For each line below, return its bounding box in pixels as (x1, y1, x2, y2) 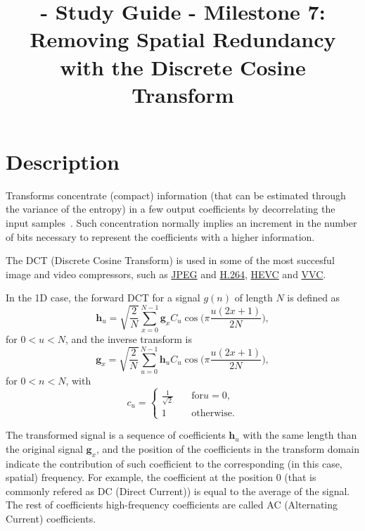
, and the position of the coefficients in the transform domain (96, 441, 359, 456)
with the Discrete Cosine (60, 52, 306, 81)
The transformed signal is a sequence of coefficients (6, 427, 226, 442)
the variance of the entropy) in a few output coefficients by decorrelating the (6, 201, 335, 216)
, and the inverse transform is (65, 332, 193, 346)
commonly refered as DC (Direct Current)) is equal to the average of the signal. (6, 483, 350, 498)
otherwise (191, 408, 232, 418)
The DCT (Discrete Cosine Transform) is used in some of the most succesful (6, 253, 335, 268)
